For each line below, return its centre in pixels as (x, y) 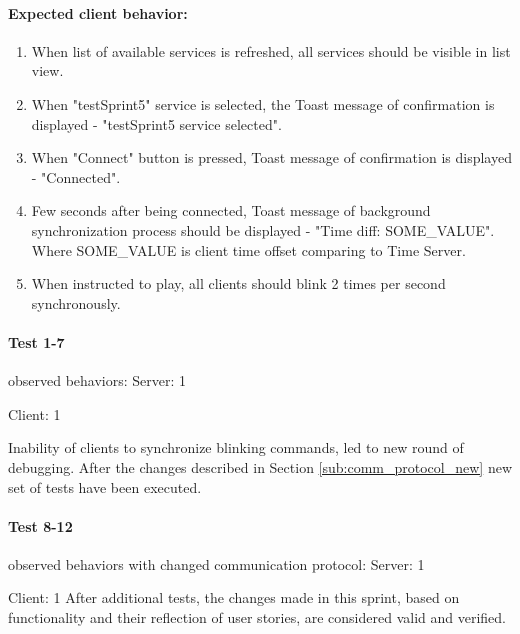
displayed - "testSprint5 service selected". (156, 123)
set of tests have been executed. (105, 486)
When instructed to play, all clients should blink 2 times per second (238, 283)
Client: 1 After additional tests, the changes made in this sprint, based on (234, 597)
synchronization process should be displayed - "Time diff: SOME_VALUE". (263, 229)
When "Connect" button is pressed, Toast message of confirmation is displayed (271, 157)
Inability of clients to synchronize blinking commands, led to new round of (236, 447)
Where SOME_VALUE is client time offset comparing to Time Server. (248, 249)
